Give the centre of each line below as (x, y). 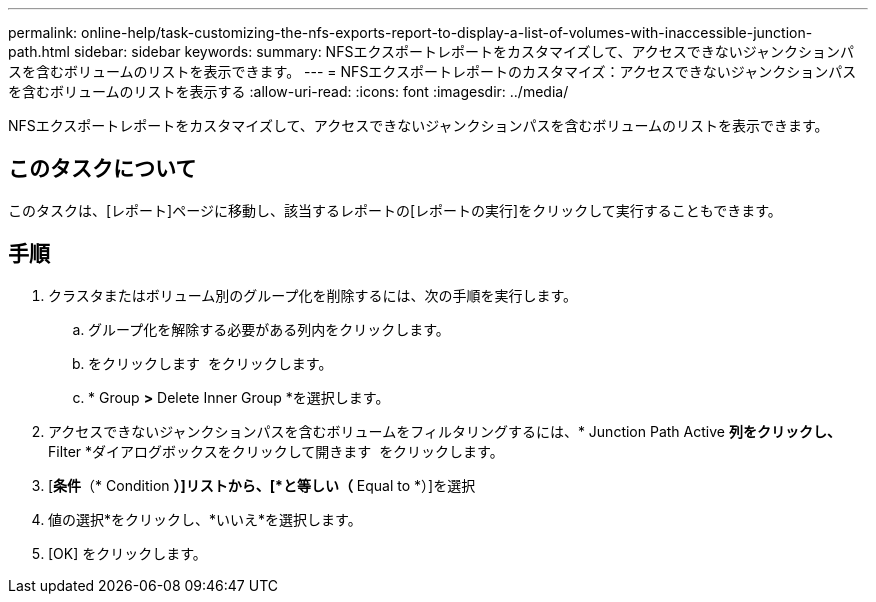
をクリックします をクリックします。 (210, 363)
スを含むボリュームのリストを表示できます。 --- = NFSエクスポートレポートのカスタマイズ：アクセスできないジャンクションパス (432, 71)
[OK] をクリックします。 (127, 553)
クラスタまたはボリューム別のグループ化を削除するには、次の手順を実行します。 (313, 295)
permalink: (43, 32)
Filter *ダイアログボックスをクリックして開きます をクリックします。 (276, 451)
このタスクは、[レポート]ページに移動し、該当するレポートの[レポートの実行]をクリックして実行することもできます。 (395, 210)
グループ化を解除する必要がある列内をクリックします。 (269, 329)
